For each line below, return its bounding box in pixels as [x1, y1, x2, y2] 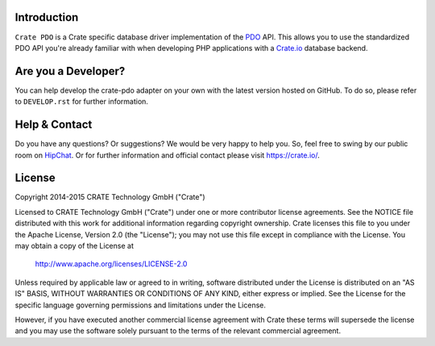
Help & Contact [14, 117, 93, 132]
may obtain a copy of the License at [14, 241, 135, 250]
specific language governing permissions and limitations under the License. [14, 300, 266, 310]
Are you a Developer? [14, 64, 126, 78]
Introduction [14, 10, 79, 24]
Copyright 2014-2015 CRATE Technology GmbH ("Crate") [14, 192, 205, 202]
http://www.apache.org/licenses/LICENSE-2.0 [35, 259, 188, 269]
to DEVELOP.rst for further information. [14, 97, 149, 106]
